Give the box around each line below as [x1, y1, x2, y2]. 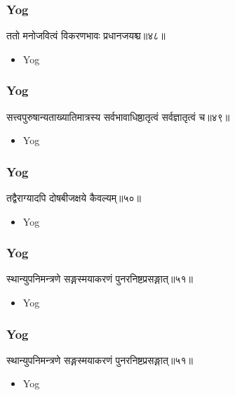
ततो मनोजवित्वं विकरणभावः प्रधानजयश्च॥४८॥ [6, 28, 166, 43]
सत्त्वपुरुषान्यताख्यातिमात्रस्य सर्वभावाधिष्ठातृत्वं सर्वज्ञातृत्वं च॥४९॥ [6, 109, 230, 124]
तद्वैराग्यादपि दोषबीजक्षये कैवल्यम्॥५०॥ [6, 190, 142, 205]
